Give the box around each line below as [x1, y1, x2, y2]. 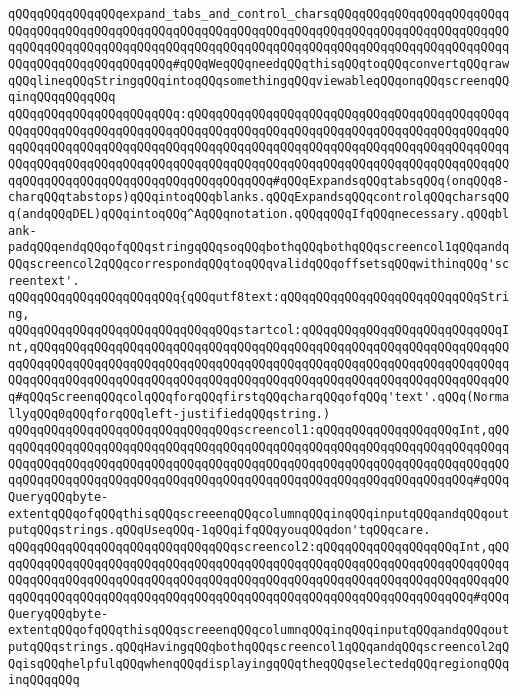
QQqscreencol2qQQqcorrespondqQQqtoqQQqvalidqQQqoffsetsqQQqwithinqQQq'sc [8, 256, 510, 271]
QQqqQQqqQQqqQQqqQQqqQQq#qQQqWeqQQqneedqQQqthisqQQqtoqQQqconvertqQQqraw [8, 56, 510, 71]
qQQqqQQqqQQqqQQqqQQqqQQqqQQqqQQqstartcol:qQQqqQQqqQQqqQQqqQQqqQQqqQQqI [8, 323, 510, 338]
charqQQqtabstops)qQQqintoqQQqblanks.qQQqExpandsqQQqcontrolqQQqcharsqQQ [8, 190, 510, 205]
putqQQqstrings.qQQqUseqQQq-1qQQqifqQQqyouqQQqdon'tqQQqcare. [8, 523, 431, 538]
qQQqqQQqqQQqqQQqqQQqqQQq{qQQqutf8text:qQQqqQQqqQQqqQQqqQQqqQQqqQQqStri [8, 290, 510, 305]
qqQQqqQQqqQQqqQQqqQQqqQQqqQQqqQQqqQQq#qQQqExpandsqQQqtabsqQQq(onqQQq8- [8, 173, 510, 188]
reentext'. [8, 273, 80, 288]
